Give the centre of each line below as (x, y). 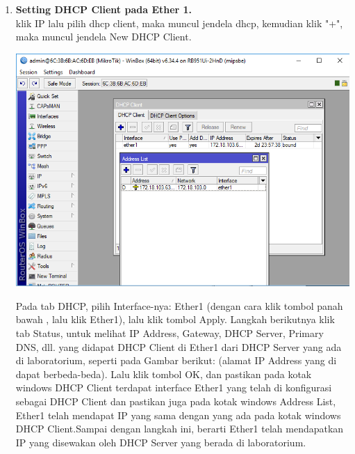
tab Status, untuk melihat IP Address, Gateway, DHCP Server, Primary (170, 333)
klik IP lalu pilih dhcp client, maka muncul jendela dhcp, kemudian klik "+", (179, 23)
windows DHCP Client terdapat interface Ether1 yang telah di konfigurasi (174, 388)
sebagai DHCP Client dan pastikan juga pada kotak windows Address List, (176, 401)
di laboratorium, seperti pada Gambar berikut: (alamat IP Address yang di (176, 360)
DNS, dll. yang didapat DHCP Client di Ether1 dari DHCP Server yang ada (179, 346)
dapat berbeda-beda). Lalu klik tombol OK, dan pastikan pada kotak (164, 374)
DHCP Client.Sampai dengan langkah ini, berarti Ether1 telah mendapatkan (180, 429)
